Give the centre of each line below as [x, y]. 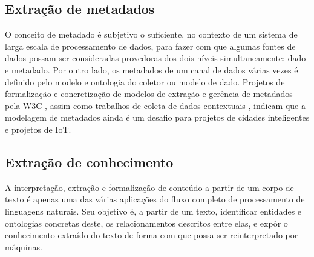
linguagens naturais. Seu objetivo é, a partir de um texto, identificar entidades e [153, 211]
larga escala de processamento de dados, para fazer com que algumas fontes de [150, 46]
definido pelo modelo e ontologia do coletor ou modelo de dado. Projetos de [145, 82]
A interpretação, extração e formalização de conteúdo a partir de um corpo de [149, 187]
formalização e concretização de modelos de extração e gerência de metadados [149, 94]
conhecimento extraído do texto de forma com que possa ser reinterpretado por [152, 235]
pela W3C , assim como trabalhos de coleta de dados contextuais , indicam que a [155, 105]
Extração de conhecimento [89, 162]
